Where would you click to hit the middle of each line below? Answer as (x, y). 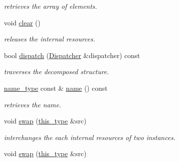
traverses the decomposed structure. (56, 71)
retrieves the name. (33, 104)
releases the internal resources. (50, 39)
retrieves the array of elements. (51, 6)
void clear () (22, 22)
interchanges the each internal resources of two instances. (90, 137)
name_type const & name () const (56, 88)
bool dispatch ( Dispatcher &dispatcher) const (72, 55)
